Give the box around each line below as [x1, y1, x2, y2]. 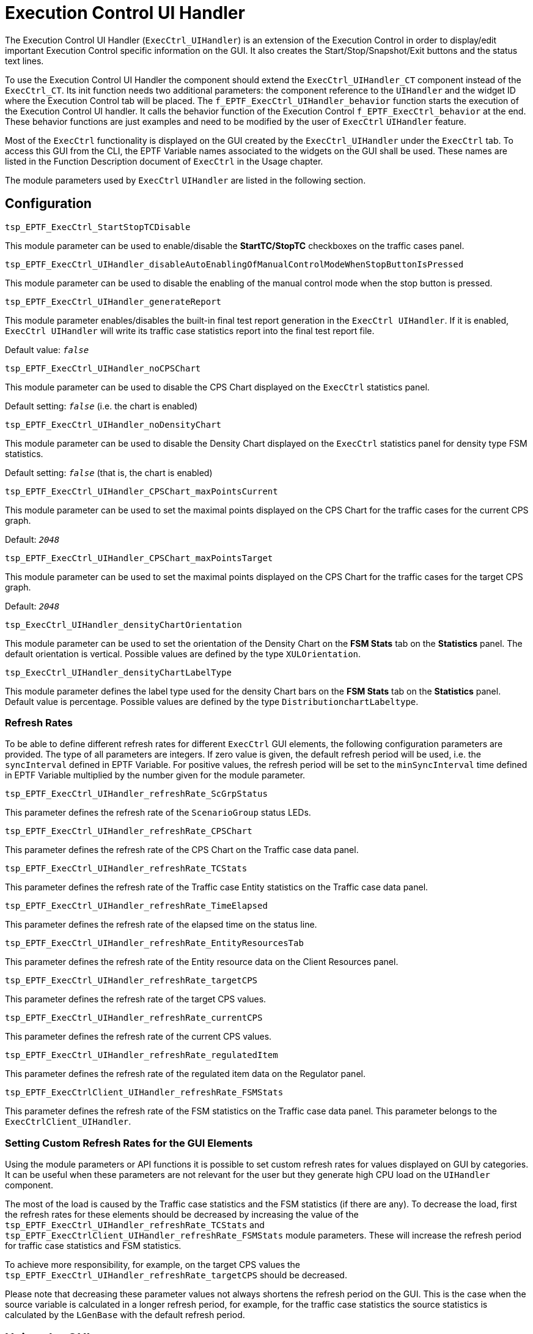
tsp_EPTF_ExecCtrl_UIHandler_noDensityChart [5, 419, 222, 430]
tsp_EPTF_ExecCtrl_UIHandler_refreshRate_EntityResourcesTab [5, 938, 304, 948]
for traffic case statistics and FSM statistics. [5, 1240, 182, 1251]
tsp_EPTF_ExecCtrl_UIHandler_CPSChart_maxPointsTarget [5, 553, 273, 563]
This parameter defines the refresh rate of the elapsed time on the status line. [5, 919, 317, 930]
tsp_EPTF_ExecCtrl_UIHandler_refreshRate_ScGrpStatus [5, 789, 268, 799]
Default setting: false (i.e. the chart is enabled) [5, 400, 198, 411]
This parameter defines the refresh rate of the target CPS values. [5, 994, 266, 1005]
